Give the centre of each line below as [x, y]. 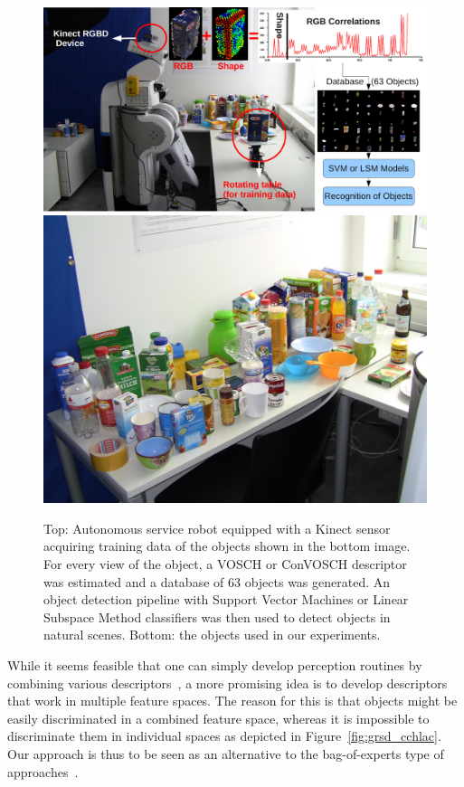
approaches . [43, 771]
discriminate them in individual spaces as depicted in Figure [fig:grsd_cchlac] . [224, 736]
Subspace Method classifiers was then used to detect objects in [217, 616]
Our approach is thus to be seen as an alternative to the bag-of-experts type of [226, 753]
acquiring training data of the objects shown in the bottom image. [227, 546]
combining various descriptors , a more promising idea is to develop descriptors [227, 683]
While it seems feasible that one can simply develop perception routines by [215, 665]
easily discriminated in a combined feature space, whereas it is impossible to [218, 718]
